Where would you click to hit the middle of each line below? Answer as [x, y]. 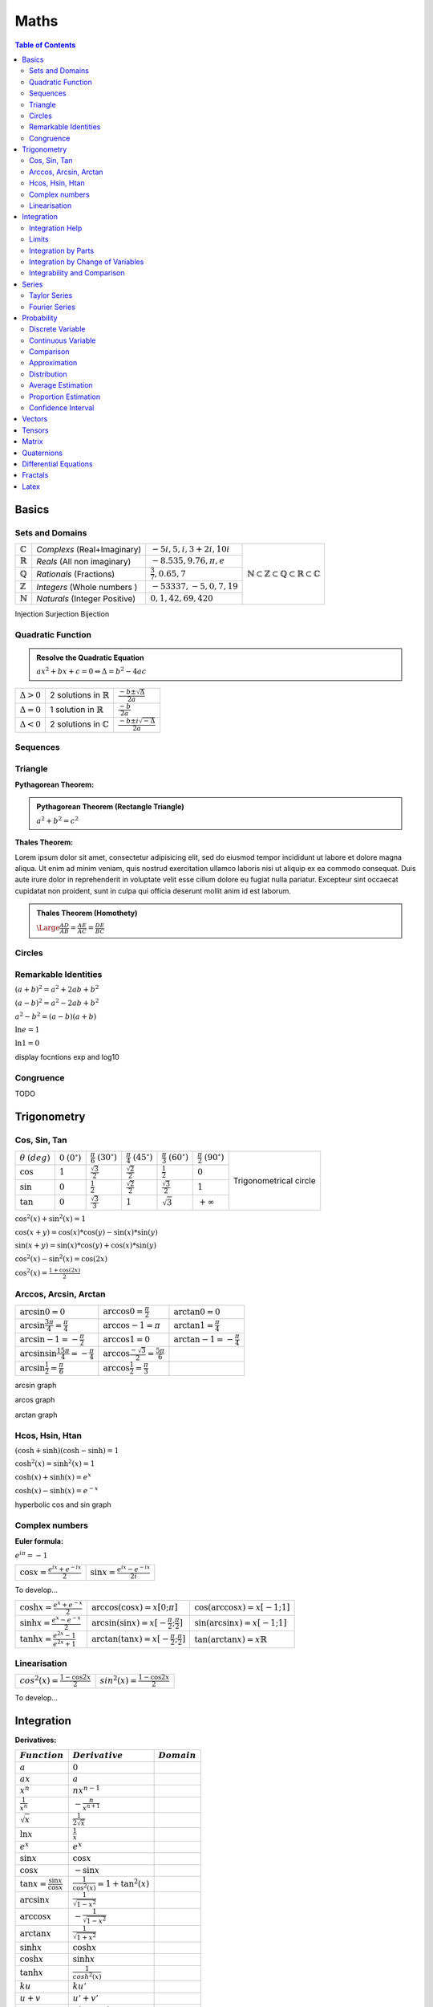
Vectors [35, 419]
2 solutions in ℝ [79, 695]
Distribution [48, 374]
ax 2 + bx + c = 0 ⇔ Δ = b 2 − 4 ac [91, 671]
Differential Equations [57, 464]
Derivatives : [36, 1740]
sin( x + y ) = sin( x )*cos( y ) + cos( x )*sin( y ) [85, 1246]
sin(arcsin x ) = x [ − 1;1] [241, 1623]
